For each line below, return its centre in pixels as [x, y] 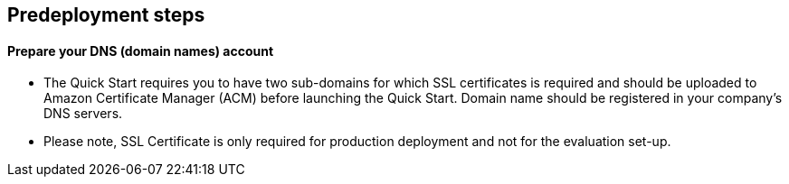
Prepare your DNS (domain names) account [141, 51]
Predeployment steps [106, 15]
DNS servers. [83, 114]
